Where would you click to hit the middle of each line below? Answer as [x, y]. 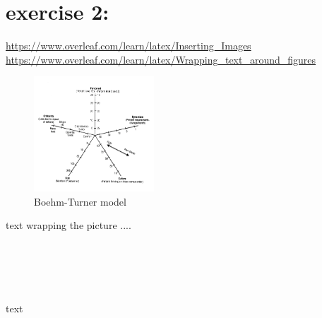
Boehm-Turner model [80, 201]
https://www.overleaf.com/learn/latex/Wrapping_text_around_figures [161, 59]
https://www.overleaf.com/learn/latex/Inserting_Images [129, 46]
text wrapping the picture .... [68, 225]
